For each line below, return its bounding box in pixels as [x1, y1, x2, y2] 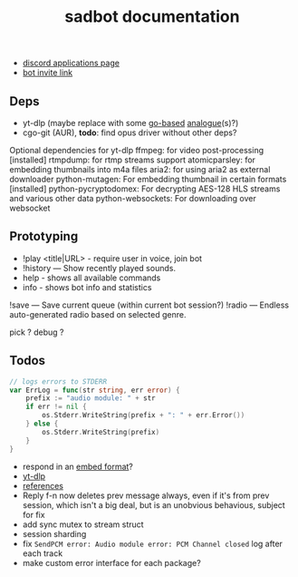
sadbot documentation [64, 6, 240, 27]
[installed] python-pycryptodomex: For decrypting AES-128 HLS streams [9, 183, 281, 194]
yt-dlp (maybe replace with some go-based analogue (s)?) [22, 118, 239, 128]
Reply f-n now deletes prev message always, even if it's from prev [22, 490, 270, 501]
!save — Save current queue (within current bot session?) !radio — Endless [9, 299, 290, 310]
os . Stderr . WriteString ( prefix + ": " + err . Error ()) [42, 411, 245, 420]
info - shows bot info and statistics [22, 281, 152, 292]
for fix [22, 509, 45, 520]
